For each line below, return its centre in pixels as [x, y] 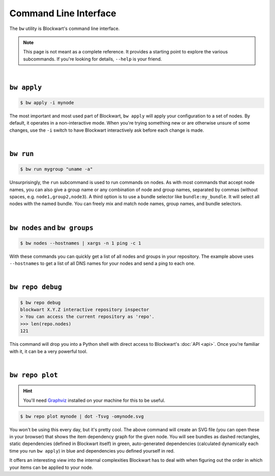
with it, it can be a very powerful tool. [48, 351]
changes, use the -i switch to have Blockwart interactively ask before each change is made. [107, 130]
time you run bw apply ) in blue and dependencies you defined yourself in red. [92, 451]
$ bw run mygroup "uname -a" [57, 169]
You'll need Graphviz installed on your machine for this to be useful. [94, 400]
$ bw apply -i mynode [47, 103]
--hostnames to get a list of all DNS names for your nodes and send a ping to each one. [102, 263]
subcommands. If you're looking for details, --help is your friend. [93, 59]
